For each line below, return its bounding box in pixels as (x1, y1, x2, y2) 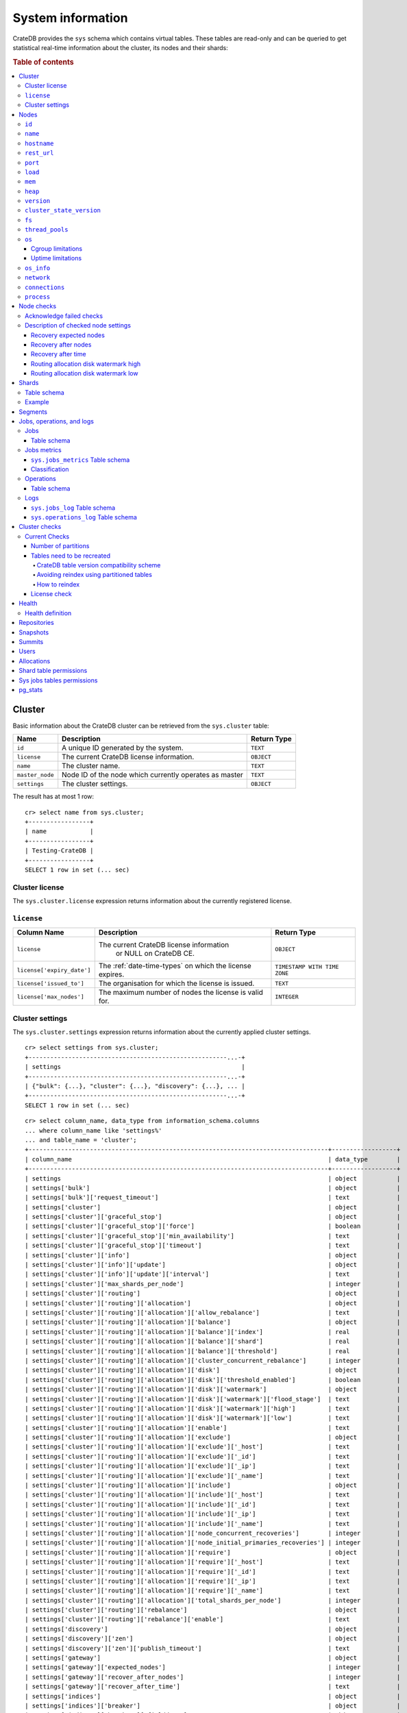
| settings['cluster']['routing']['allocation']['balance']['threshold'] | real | (25, 1347, 401, 1355)
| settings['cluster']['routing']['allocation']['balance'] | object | (25, 1318, 401, 1326)
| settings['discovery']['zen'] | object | (25, 1635, 401, 1642)
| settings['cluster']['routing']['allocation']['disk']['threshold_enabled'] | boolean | (25, 1376, 401, 1383)
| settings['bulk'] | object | (25, 1184, 401, 1192)
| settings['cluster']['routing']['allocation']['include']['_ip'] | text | (25, 1510, 401, 1518)
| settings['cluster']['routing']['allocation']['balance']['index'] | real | (25, 1328, 401, 1335)
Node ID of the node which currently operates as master (62, 770, 243, 780)
